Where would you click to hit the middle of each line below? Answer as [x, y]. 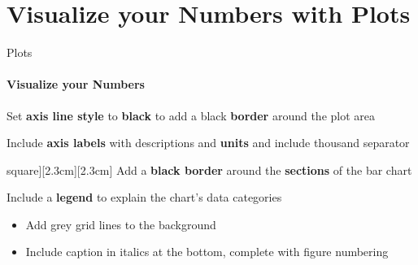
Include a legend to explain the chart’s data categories [144, 197]
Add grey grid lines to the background [121, 224]
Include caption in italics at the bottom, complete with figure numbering [207, 252]
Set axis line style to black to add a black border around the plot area [191, 115]
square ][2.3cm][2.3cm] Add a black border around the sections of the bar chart [209, 169]
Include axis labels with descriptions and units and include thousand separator [208, 143]
